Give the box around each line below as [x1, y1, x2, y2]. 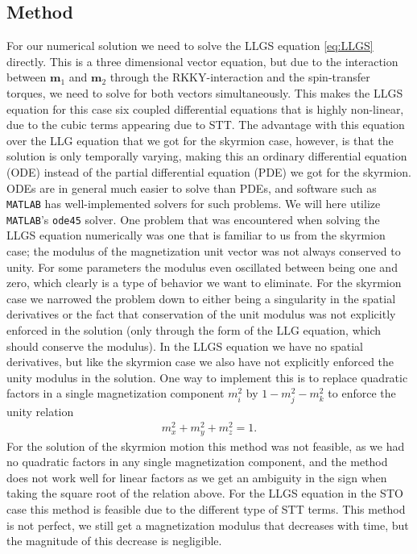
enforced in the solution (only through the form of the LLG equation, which [6, 322, 382, 339]
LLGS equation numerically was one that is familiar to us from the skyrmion [6, 227, 386, 244]
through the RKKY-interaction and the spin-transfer [109, 69, 370, 85]
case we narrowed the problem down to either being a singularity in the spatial [6, 289, 396, 306]
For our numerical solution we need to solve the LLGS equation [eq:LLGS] [6, 37, 374, 54]
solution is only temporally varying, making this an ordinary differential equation [6, 148, 407, 165]
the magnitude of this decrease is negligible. [6, 532, 222, 549]
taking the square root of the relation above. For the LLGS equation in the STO [6, 485, 403, 502]
